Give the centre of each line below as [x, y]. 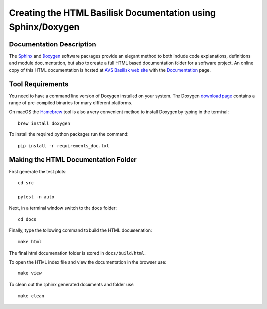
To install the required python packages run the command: [69, 134]
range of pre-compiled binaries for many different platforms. [71, 103]
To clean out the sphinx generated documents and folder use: [72, 284]
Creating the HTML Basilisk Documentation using [112, 13]
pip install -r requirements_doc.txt [64, 146]
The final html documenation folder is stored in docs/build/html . [77, 253]
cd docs [27, 219]
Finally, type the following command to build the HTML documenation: [81, 230]
